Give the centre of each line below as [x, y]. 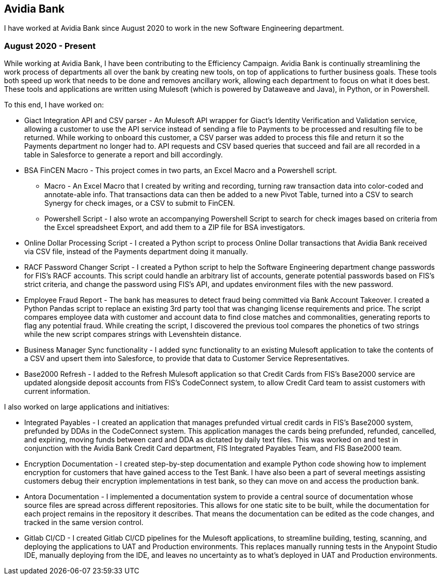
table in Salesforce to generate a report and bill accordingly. [124, 155]
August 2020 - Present [50, 46]
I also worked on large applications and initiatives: [87, 407]
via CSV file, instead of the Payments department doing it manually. [136, 252]
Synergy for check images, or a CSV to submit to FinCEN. [140, 203]
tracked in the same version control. [84, 523]
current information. [57, 391]
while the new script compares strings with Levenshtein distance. [133, 334]
